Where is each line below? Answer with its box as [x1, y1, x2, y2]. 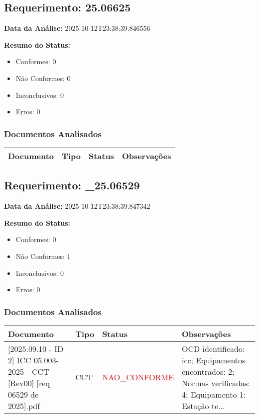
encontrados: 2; [181, 365, 235, 377]
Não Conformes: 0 [15, 73, 71, 83]
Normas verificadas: [181, 377, 250, 389]
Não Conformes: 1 [15, 251, 71, 261]
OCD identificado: [181, 342, 245, 354]
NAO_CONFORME [102, 371, 174, 383]
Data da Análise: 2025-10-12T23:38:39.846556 [4, 23, 150, 33]
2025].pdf [8, 400, 40, 412]
